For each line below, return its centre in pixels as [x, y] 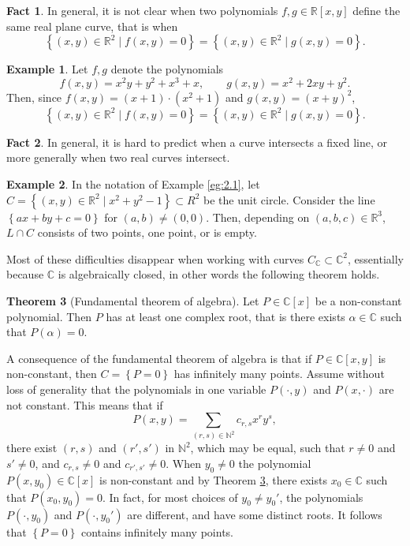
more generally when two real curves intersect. [118, 157]
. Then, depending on [258, 217]
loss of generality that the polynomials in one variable [136, 389]
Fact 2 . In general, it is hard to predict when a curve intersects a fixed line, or [197, 142]
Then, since [34, 97]
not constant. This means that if [85, 404]
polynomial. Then [49, 316]
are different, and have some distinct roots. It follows [255, 514]
